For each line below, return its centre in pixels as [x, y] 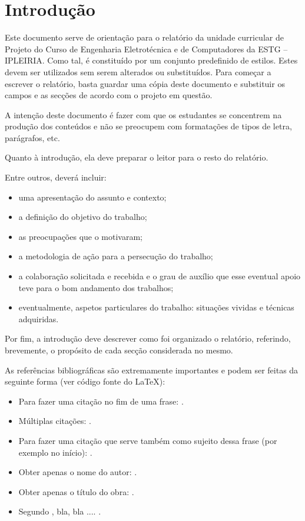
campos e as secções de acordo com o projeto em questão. [109, 95]
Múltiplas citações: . [55, 421]
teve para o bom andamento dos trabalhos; [96, 287]
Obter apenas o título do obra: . [76, 491]
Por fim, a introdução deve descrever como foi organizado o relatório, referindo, [148, 338]
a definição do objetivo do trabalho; [83, 217]
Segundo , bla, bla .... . [60, 511]
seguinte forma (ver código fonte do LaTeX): [85, 381]
